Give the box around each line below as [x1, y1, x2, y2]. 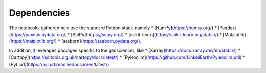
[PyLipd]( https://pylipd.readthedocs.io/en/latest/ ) [9, 61, 109, 67]
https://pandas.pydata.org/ [10, 31, 66, 37]
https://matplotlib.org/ [10, 38, 55, 44]
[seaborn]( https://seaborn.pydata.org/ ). [61, 38, 142, 44]
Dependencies [9, 7, 70, 18]
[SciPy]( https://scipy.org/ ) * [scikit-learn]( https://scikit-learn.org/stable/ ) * [71, 31, 222, 37]
